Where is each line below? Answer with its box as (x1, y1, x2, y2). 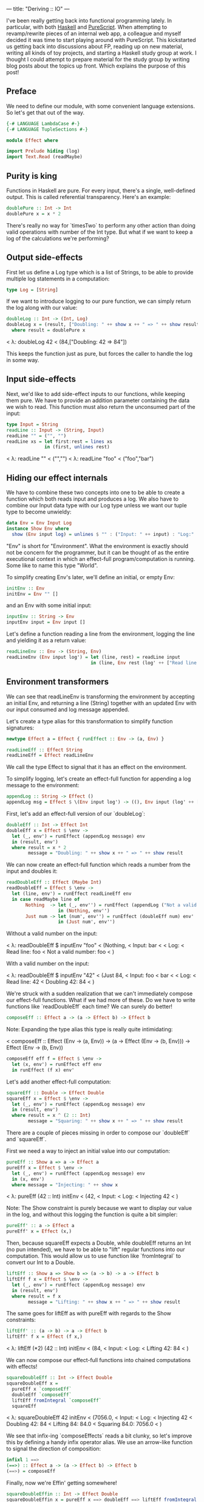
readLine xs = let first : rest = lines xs (6, 438, 113, 445)
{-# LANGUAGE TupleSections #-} (6, 126, 88, 133)
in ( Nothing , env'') (58, 908, 110, 914)
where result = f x (12, 1293, 61, 1299)
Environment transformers (6, 676, 109, 687)
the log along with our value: (6, 304, 78, 311)
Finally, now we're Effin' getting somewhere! (6, 1479, 117, 1486)
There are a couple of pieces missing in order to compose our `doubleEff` (6, 1129, 190, 1136)
